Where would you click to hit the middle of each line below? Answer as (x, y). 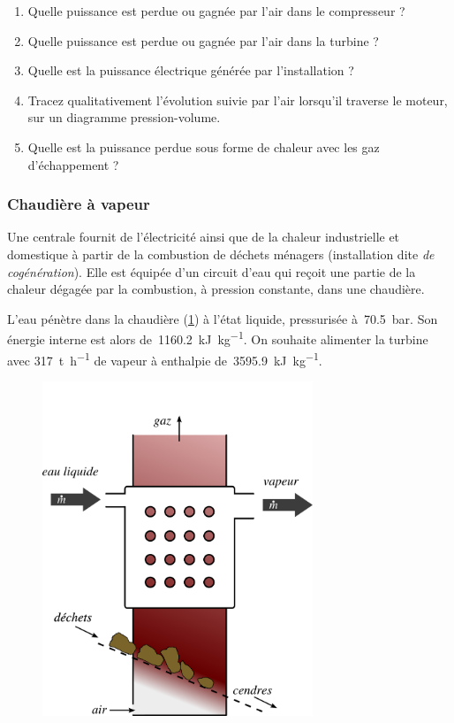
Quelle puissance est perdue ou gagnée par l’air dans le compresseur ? (216, 11)
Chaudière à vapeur (79, 204)
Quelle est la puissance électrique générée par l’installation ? (191, 70)
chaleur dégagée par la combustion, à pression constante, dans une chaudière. (216, 289)
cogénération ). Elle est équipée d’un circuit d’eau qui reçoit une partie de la (212, 271)
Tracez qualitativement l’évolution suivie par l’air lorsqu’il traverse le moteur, (238, 100)
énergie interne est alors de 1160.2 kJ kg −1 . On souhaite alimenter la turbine (218, 338)
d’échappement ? (73, 164)
